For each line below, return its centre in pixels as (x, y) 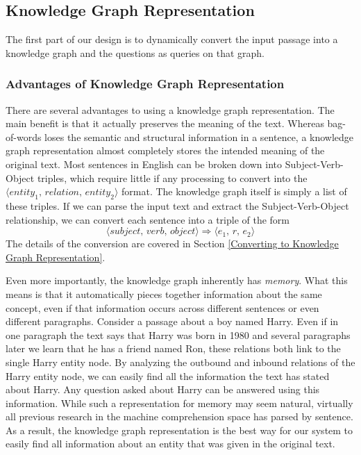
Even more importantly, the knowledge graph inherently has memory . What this (177, 280)
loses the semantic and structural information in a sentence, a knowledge (199, 136)
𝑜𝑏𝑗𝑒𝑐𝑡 (183, 232)
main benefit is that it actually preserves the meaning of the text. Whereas (165, 123)
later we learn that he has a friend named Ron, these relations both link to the (173, 348)
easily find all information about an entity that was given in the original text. (170, 444)
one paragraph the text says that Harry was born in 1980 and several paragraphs (178, 334)
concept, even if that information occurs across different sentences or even (162, 307)
